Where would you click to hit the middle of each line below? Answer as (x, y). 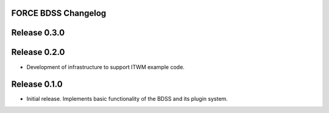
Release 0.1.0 (37, 85)
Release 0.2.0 (38, 52)
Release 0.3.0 (38, 33)
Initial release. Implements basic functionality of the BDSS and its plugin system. (127, 99)
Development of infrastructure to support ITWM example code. (106, 67)
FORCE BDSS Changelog (59, 13)
